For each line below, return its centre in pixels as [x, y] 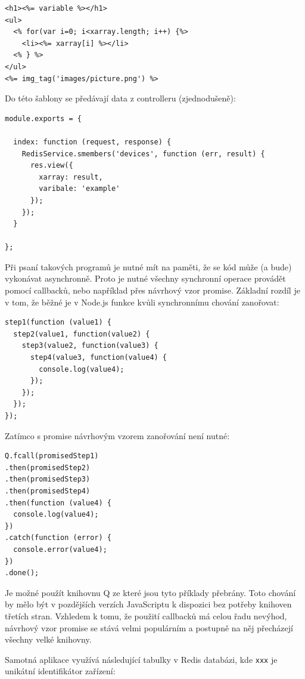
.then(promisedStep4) [48, 491]
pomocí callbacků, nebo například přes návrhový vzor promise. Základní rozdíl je [152, 290]
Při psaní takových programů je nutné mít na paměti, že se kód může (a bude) [148, 266]
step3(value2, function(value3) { [90, 346]
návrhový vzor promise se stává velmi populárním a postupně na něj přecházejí [149, 627]
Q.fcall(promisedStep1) [52, 456]
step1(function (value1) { [58, 322]
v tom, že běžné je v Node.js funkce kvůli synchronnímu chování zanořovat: [142, 302]
